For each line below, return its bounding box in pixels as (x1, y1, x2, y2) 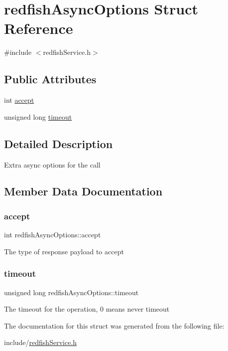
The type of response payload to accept (4, 246, 124, 256)
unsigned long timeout (4, 111, 72, 122)
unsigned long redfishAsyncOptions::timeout (4, 287, 139, 297)
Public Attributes (4, 71, 97, 87)
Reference (4, 18, 73, 38)
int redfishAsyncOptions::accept (4, 229, 101, 240)
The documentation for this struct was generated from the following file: (4, 320, 225, 331)
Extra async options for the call (4, 159, 101, 170)
